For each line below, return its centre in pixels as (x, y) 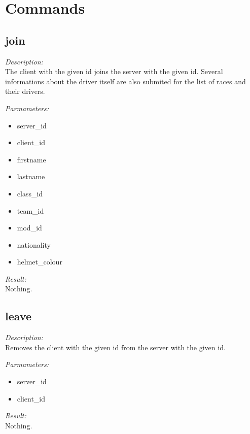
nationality (34, 244)
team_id (30, 210)
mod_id (29, 228)
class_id (30, 193)
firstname (31, 159)
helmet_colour (40, 262)
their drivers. (25, 91)
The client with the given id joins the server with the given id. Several (114, 71)
